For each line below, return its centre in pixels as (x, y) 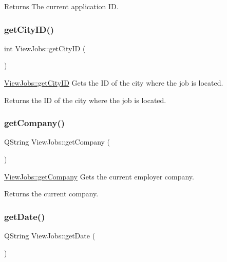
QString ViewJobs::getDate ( (50, 235)
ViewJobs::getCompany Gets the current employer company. (99, 176)
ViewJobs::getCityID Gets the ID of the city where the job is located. (114, 83)
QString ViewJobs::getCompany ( (57, 142)
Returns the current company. (51, 194)
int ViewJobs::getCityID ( (45, 48)
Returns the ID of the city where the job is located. (85, 100)
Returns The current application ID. (61, 6)
